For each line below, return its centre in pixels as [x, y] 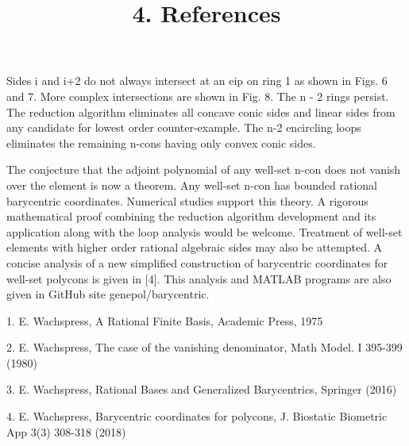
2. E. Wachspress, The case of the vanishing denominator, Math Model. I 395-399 [204, 347]
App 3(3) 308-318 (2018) [66, 431]
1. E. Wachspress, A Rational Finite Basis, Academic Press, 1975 [165, 320]
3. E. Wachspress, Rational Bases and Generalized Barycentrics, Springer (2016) [202, 389]
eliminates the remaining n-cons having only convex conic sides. [161, 142]
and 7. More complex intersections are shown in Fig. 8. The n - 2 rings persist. [198, 96]
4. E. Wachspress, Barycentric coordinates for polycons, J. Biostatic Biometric [197, 416]
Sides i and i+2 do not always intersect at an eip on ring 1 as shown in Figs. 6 [197, 81]
